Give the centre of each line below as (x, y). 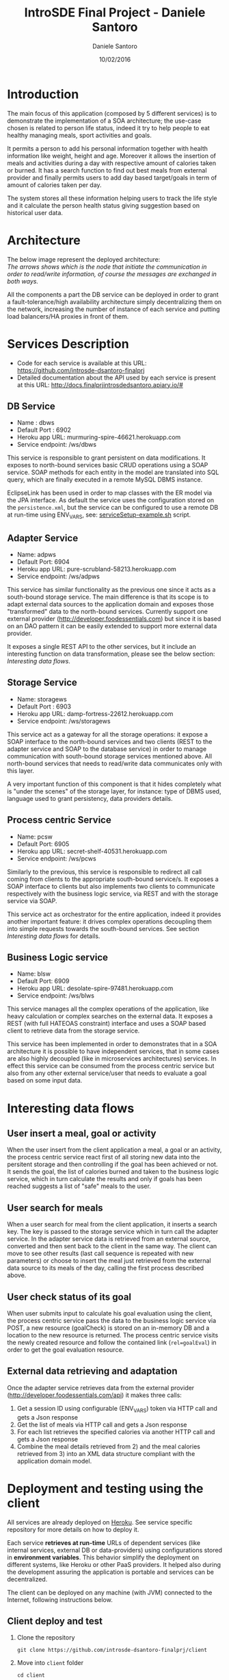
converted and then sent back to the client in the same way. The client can (112, 1246)
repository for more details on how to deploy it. (73, 1529)
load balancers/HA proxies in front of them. (68, 316)
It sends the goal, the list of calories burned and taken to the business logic (113, 1172)
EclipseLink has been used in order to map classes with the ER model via (110, 493)
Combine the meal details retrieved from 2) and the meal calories (108, 1446)
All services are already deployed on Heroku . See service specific (100, 1522)
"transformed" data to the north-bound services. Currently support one (108, 611)
